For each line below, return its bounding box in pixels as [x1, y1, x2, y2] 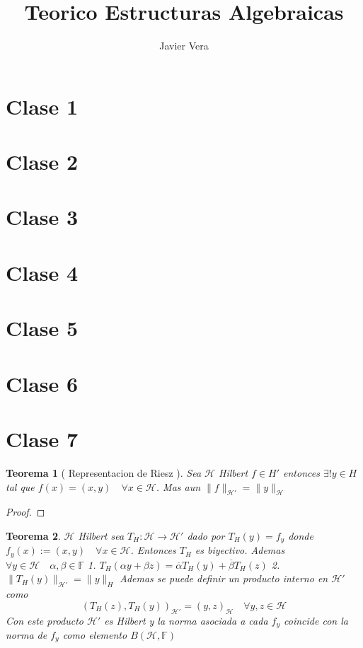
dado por [187, 528, 225, 543]
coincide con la [284, 613, 348, 627]
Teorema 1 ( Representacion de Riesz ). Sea [6, 465, 202, 480]
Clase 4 [6, 258, 79, 287]
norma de [6, 627, 47, 642]
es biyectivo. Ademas [195, 543, 285, 557]
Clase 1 [6, 91, 79, 120]
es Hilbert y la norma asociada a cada [104, 613, 268, 627]
